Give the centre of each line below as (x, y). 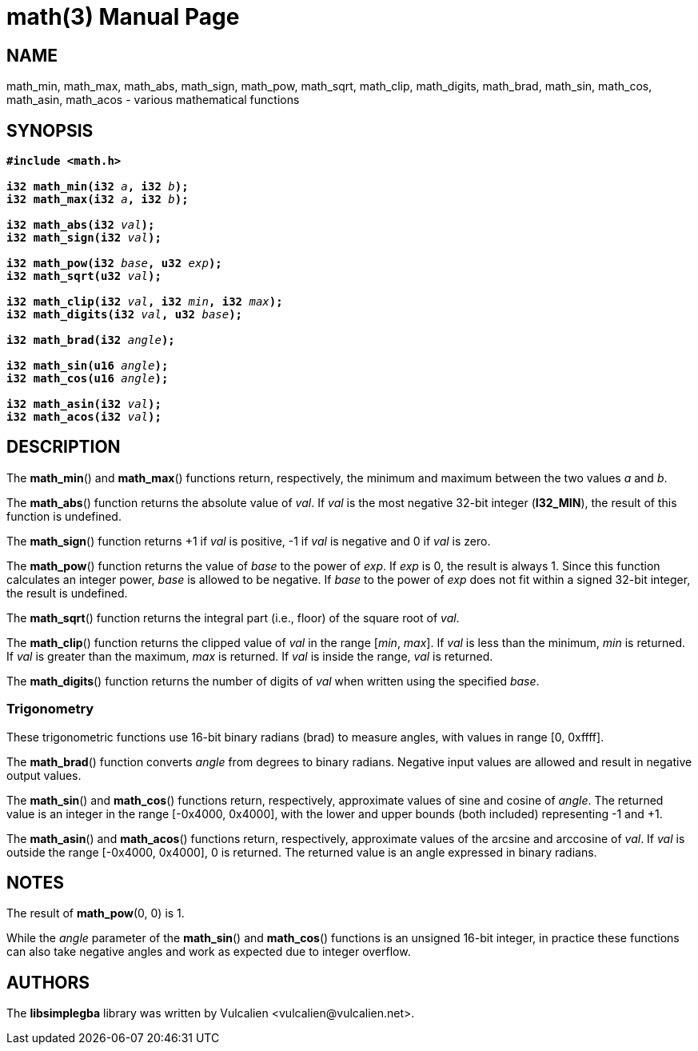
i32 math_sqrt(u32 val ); (84, 276)
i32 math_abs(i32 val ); (81, 225)
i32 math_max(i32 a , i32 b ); (98, 200)
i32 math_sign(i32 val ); (84, 238)
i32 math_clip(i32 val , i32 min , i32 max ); (145, 302)
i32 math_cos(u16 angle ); (88, 379)
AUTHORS (48, 982)
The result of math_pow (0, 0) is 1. (96, 913)
